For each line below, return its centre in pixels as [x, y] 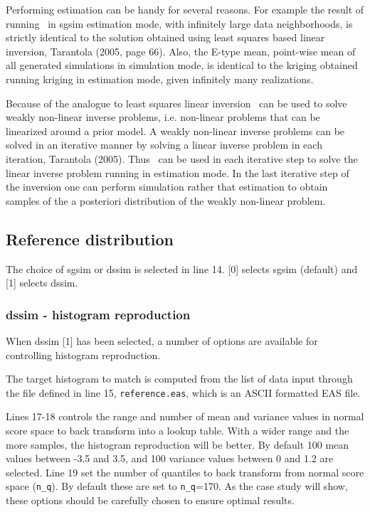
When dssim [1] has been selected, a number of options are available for [162, 340]
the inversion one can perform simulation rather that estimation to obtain [167, 187]
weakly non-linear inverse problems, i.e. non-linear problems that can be [163, 117]
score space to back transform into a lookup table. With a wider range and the [178, 430]
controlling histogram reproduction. [83, 354]
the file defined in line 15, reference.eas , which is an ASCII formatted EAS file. [183, 392]
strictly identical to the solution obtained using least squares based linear [165, 37]
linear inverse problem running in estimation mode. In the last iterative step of [178, 172]
